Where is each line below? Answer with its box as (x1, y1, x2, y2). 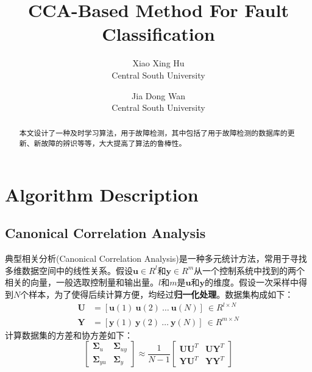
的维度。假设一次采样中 (204, 276, 299, 289)
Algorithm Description (5, 181, 199, 206)
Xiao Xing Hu (132, 57, 185, 69)
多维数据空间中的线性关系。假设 (5, 264, 133, 276)
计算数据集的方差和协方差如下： (5, 328, 133, 341)
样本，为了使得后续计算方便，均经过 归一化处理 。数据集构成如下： (29, 287, 294, 300)
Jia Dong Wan (132, 89, 185, 102)
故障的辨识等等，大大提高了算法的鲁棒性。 (41, 138, 186, 149)
